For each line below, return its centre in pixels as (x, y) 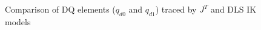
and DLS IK (234, 9)
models (18, 21)
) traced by (176, 9)
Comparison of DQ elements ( (60, 9)
